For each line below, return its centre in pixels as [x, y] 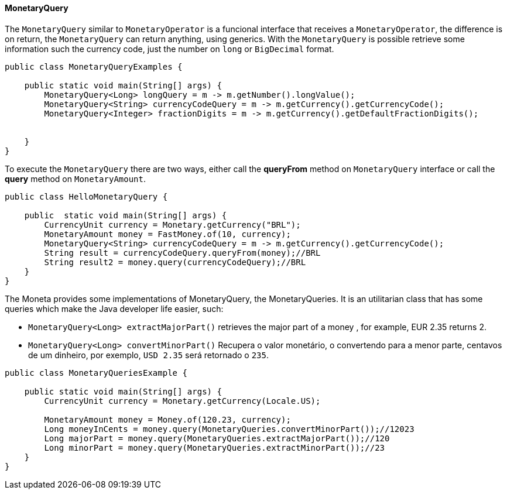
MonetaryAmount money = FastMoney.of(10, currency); [167, 234]
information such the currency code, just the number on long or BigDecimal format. [169, 49]
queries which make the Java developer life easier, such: [114, 308]
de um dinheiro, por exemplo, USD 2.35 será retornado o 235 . [148, 355]
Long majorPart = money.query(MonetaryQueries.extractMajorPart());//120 [217, 438]
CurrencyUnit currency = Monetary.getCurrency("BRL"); [172, 224]
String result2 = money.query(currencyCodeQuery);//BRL [175, 262]
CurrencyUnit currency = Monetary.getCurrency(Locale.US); [182, 401]
